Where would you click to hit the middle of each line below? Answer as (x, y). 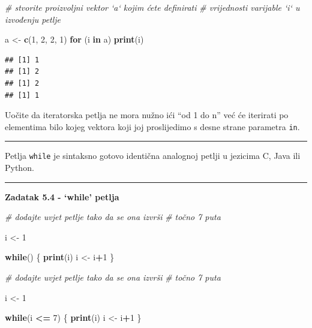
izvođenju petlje (33, 19)
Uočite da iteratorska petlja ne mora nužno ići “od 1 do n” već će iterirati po (147, 115)
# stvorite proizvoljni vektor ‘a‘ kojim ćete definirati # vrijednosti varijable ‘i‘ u (152, 7)
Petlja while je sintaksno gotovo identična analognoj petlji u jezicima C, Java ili (153, 156)
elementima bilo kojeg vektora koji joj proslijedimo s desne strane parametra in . (152, 126)
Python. (19, 168)
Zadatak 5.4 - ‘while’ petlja (62, 196)
